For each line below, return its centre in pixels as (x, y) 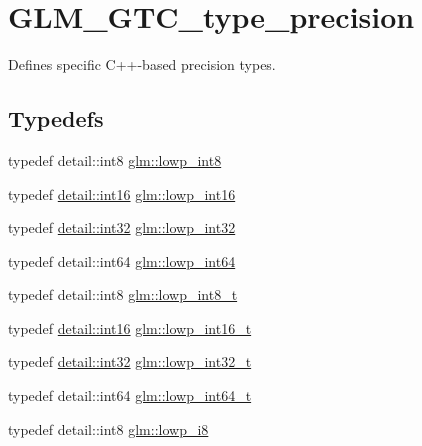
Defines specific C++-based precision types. (142, 64)
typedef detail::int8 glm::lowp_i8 (108, 428)
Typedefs (56, 118)
